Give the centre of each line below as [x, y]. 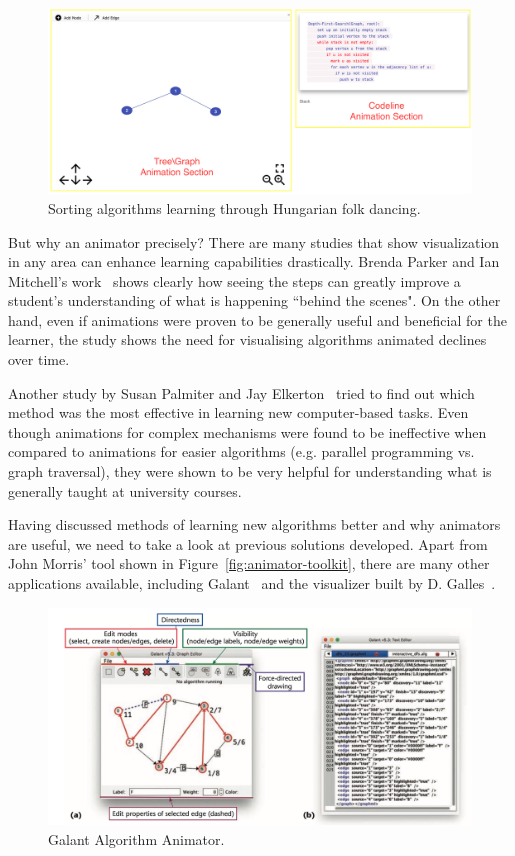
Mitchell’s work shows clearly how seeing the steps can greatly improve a [234, 280]
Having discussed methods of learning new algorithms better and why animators [254, 524]
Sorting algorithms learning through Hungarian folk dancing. [234, 207]
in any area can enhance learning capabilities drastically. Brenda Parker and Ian [254, 261]
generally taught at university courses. [125, 490]
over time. [39, 359]
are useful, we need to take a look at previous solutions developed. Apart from [248, 543]
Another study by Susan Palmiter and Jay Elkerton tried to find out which [241, 392]
